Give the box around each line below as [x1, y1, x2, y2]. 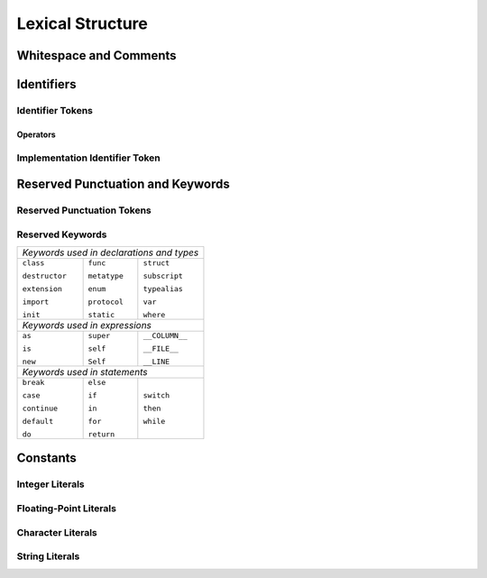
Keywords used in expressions [22, 319, 152, 332]
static [87, 310, 115, 320]
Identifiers [16, 77, 77, 92]
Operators [16, 129, 56, 140]
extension [22, 284, 63, 294]
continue [22, 404, 59, 414]
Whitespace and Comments [16, 48, 177, 63]
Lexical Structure [16, 14, 148, 33]
